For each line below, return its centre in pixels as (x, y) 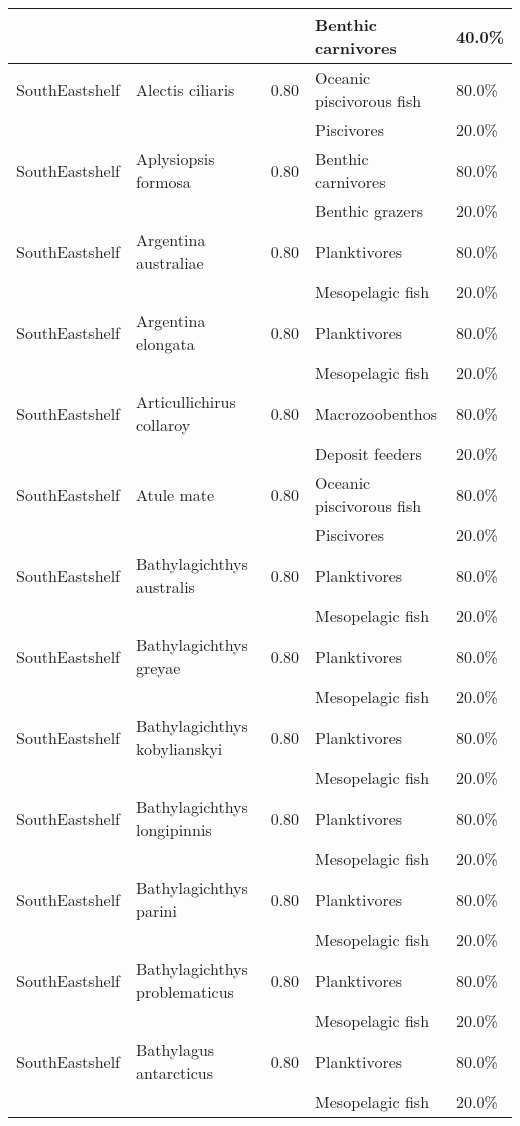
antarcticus (174, 1072)
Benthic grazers (369, 210)
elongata (165, 343)
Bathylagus (175, 1049)
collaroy (163, 424)
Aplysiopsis (175, 158)
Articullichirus (185, 401)
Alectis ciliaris (185, 89)
